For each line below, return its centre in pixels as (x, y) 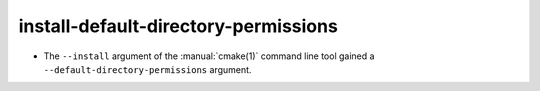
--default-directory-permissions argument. (147, 69)
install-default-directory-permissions (178, 26)
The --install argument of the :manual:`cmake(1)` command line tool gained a (209, 56)
